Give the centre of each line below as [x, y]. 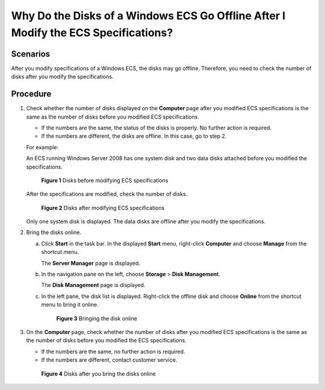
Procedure [31, 94]
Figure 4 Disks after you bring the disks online [98, 374]
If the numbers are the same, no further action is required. [113, 351]
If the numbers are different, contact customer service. [109, 360]
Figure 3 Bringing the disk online [97, 318]
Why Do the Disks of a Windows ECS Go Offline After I [148, 16]
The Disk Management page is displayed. [93, 285]
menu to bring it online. [70, 305]
